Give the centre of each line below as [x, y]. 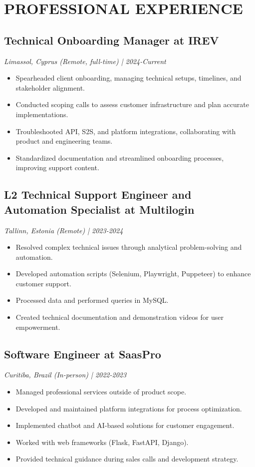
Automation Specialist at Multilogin [99, 209]
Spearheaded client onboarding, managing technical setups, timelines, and [128, 78]
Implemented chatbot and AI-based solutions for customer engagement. [125, 425]
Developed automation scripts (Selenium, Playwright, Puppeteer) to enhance [133, 274]
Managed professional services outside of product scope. [101, 392]
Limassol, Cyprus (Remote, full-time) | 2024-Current [85, 61]
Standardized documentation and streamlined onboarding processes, [120, 157]
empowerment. [38, 327]
